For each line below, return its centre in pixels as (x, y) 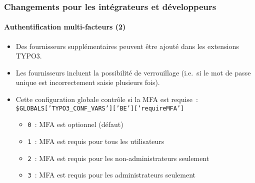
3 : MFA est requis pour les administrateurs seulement (112, 175)
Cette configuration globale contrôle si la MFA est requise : (107, 99)
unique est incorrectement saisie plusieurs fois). (88, 82)
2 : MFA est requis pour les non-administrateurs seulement (118, 158)
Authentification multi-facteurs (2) (65, 27)
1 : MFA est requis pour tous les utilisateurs (96, 141)
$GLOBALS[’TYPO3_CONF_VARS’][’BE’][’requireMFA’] (100, 108)
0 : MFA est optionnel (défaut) (75, 124)
